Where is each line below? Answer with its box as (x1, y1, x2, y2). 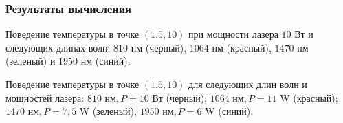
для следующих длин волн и (188, 77, 307, 91)
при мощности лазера (188, 27, 278, 41)
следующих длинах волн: (5, 40, 111, 54)
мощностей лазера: (5, 90, 85, 104)
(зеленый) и (5, 54, 56, 68)
